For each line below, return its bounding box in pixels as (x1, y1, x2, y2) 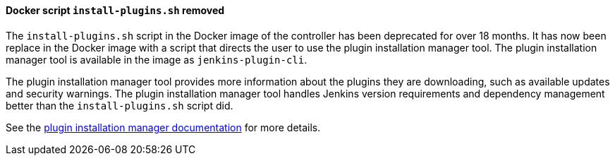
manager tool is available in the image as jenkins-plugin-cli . (6, 53, 307, 66)
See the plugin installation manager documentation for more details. (6, 121, 321, 133)
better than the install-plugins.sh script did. (6, 99, 233, 112)
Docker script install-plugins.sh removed (6, 4, 225, 16)
